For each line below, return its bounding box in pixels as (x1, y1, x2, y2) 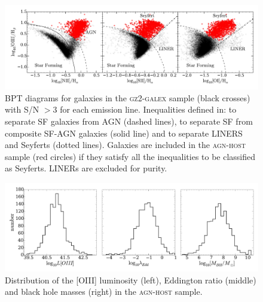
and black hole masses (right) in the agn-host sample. (5, 285, 203, 298)
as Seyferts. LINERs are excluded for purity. (5, 162, 167, 174)
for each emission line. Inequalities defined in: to (60, 103, 237, 116)
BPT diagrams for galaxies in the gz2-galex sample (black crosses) (5, 91, 250, 104)
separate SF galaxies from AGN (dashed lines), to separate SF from (5, 114, 253, 127)
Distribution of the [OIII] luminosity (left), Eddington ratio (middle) (5, 273, 256, 286)
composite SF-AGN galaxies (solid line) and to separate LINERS (5, 126, 243, 139)
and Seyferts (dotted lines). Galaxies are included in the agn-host (5, 138, 246, 151)
